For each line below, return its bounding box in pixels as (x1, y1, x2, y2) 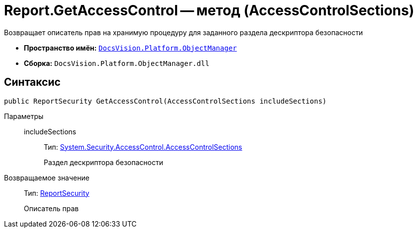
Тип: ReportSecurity (24, 188, 89, 197)
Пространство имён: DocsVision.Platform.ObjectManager (24, 43, 237, 52)
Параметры (4, 112, 44, 120)
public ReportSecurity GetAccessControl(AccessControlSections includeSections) (4, 97, 327, 105)
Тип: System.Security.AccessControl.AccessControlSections (44, 142, 243, 151)
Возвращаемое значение (4, 173, 89, 182)
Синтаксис (4, 76, 61, 89)
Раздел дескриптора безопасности (44, 158, 164, 167)
